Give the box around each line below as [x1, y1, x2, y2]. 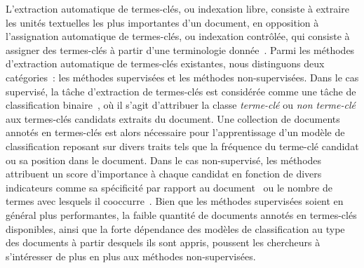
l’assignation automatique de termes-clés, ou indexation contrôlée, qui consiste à [6, 29, 350, 43]
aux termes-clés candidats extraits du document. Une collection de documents [6, 111, 340, 126]
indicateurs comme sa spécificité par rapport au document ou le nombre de [6, 180, 332, 194]
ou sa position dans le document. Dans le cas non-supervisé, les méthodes [6, 152, 322, 167]
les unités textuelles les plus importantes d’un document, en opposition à [6, 15, 319, 29]
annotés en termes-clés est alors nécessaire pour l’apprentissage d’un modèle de [6, 125, 345, 140]
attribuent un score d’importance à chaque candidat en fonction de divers [6, 166, 322, 181]
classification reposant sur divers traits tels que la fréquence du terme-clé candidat [6, 138, 359, 153]
